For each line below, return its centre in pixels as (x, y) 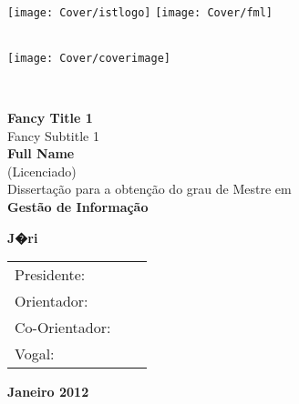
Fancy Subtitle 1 (53, 135)
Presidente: (50, 275)
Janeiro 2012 (48, 392)
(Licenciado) (42, 171)
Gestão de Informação (78, 207)
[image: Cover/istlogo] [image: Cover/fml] (140, 12)
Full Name (41, 153)
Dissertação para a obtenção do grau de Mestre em (149, 189)
